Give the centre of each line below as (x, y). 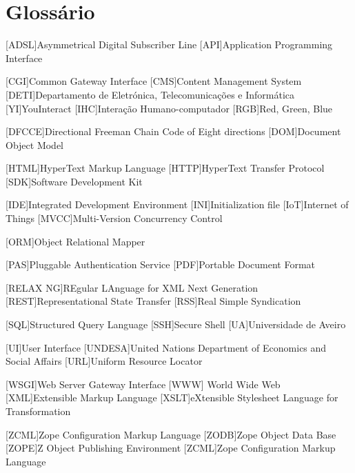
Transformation (38, 411)
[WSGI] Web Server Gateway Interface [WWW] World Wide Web (143, 384)
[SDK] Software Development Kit (74, 181)
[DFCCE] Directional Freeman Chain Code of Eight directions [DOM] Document (173, 131)
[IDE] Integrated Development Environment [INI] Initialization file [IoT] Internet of (177, 204)
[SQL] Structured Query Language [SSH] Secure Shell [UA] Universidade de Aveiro (176, 324)
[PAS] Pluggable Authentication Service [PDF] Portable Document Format (160, 264)
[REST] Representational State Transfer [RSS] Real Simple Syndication (153, 301)
